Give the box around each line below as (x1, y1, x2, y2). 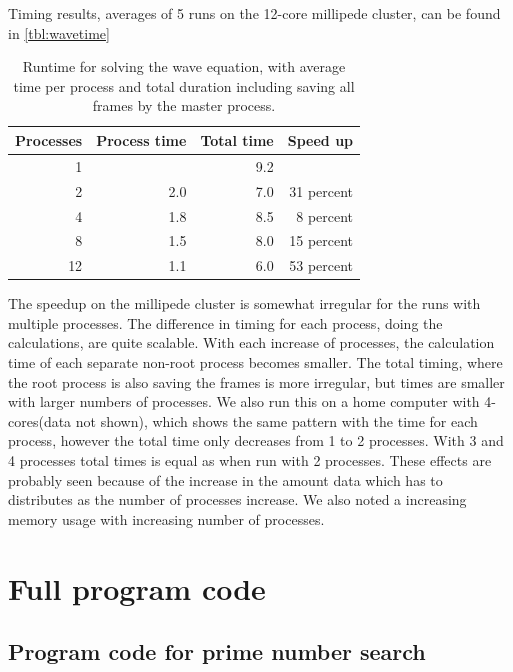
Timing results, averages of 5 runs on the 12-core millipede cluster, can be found (8, 3, 501, 23)
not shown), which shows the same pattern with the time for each (75, 410, 478, 431)
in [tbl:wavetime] (8, 22, 110, 43)
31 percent (289, 180, 354, 201)
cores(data (8, 410, 72, 431)
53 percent (289, 255, 354, 276)
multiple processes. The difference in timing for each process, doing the (8, 312, 443, 333)
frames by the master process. (92, 95, 276, 116)
